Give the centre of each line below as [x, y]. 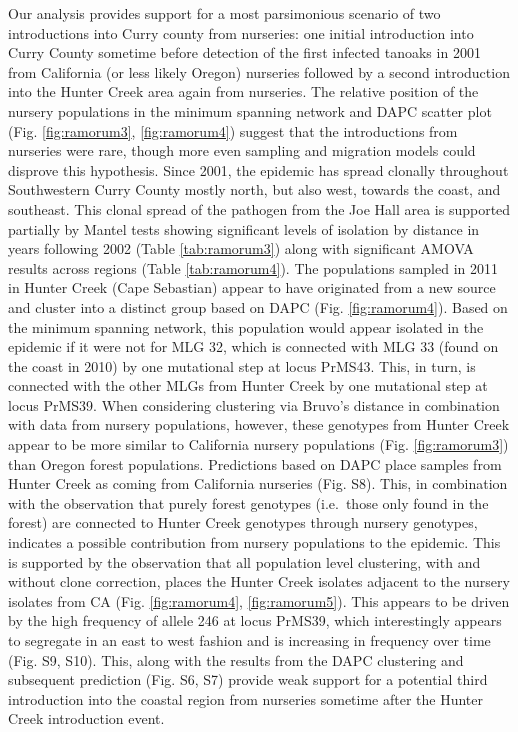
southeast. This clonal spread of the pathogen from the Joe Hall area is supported [259, 208]
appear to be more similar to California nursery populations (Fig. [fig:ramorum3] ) [258, 444]
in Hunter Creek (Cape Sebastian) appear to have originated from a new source [252, 287]
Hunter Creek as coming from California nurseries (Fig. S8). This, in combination [258, 483]
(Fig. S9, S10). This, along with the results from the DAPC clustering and [236, 659]
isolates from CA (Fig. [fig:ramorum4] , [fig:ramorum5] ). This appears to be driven [259, 600]
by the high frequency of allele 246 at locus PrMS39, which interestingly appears [255, 620]
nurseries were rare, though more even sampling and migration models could [242, 150]
